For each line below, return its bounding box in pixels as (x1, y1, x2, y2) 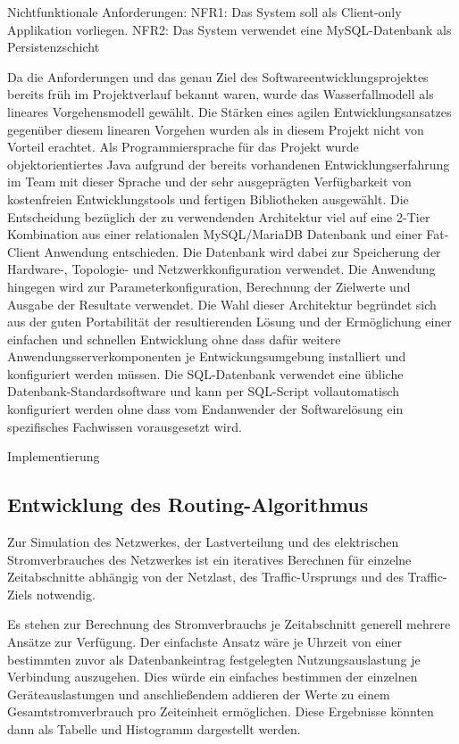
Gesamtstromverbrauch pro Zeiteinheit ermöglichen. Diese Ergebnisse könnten (7, 702, 434, 721)
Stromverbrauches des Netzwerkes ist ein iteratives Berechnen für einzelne (7, 550, 412, 568)
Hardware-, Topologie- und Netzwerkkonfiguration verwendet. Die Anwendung (7, 260, 436, 278)
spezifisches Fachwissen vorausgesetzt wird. (7, 417, 242, 435)
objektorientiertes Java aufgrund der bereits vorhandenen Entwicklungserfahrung (7, 154, 450, 173)
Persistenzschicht (7, 37, 100, 56)
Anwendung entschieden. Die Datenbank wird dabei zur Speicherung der (44, 242, 441, 260)
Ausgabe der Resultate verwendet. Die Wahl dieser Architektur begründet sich (7, 294, 437, 313)
